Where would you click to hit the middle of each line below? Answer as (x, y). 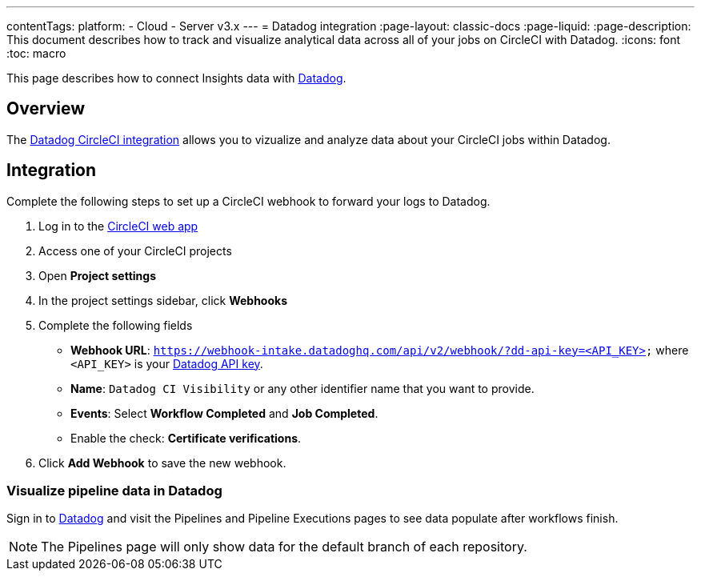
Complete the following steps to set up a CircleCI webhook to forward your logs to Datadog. (248, 201)
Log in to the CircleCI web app (118, 226)
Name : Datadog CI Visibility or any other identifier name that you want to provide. (302, 388)
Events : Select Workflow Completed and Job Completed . (224, 413)
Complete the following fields (116, 325)
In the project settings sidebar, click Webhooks (163, 300)
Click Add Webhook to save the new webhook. (162, 463)
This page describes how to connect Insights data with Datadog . (176, 78)
